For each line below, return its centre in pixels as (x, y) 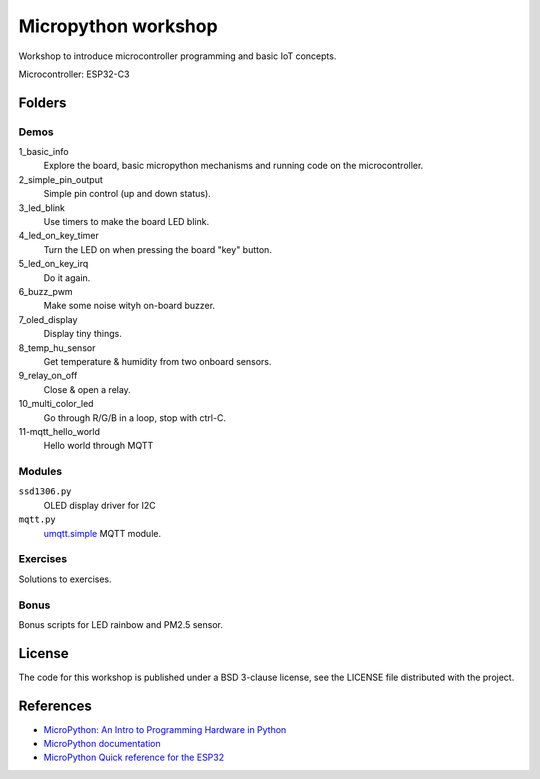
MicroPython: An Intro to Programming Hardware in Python (165, 729)
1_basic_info (43, 152)
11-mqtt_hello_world (59, 431)
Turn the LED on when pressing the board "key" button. (157, 249)
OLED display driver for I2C (100, 505)
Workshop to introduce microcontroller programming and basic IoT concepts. (177, 56)
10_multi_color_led (56, 404)
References (55, 705)
